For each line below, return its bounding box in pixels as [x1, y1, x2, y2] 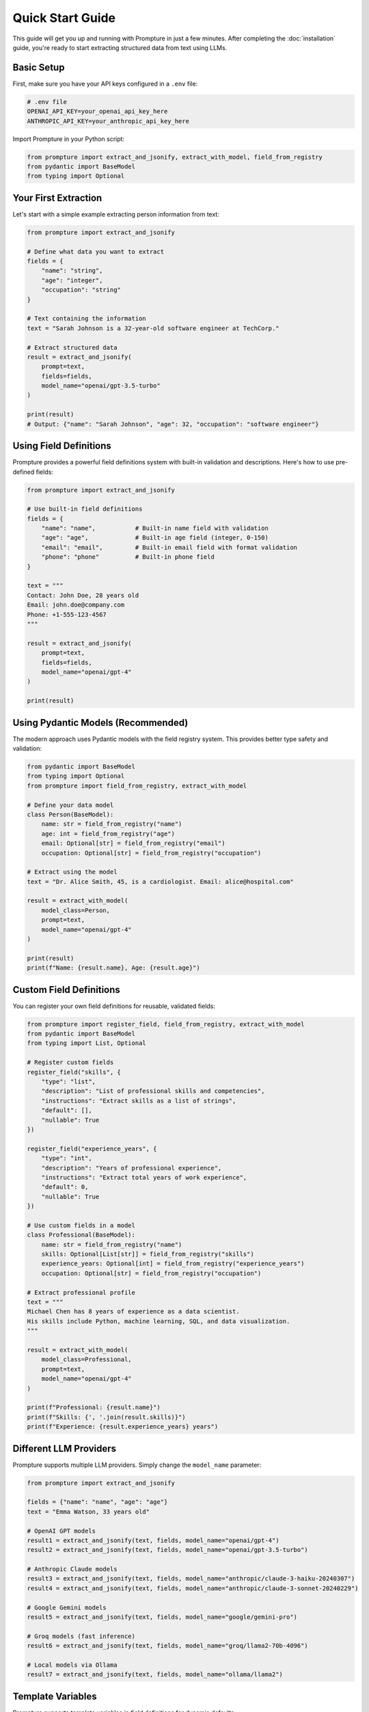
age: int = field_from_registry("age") [41, 829, 176, 838]
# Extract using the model [27, 868, 118, 876]
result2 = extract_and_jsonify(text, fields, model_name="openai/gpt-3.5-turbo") [27, 1546, 309, 1554]
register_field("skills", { [27, 1068, 121, 1076]
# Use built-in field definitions [27, 505, 143, 513]
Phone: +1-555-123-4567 [27, 610, 107, 618]
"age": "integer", [41, 276, 103, 284]
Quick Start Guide [12, 10, 116, 25]
